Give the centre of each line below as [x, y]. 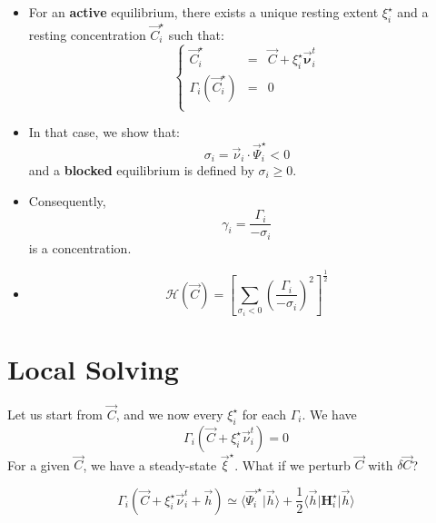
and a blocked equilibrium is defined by [141, 170]
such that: [196, 34]
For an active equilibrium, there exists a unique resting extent [203, 12]
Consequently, [67, 200]
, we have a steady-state [150, 464]
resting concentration [87, 34]
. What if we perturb [292, 464]
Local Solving [93, 368]
